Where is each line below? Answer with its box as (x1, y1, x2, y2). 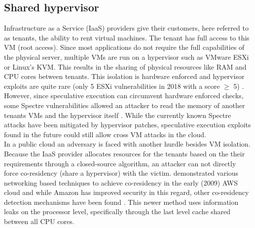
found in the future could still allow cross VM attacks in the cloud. (4, 129, 206, 139)
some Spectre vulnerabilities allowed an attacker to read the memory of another (4, 100, 245, 110)
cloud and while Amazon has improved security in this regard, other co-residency (4, 187, 249, 197)
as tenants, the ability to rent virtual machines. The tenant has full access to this (4, 32, 250, 42)
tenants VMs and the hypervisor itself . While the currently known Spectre (4, 110, 231, 120)
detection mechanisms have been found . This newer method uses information (4, 196, 239, 207)
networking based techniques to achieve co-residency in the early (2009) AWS (4, 177, 238, 188)
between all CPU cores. (4, 216, 74, 227)
